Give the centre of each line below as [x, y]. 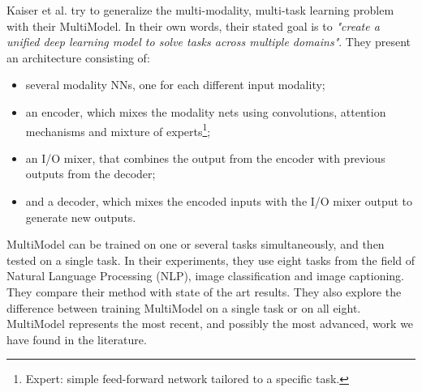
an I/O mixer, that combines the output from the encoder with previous [205, 158]
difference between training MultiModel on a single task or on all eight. [184, 307]
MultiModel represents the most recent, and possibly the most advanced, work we [210, 324]
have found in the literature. [77, 339]
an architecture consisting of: [78, 57]
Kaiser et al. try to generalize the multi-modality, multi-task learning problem [200, 10]
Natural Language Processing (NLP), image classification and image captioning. [206, 276]
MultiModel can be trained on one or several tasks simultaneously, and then [196, 244]
